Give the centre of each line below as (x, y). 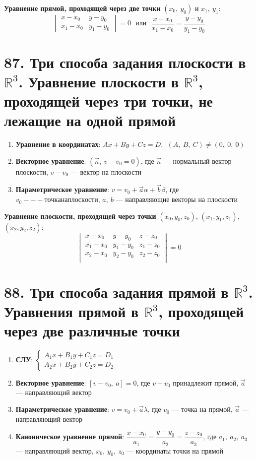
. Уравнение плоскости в (99, 81)
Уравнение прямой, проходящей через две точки (82, 8)
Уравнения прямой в (71, 311)
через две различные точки (92, 330)
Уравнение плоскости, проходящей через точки (80, 216)
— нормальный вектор (197, 161)
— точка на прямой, (202, 409)
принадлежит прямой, (206, 382)
